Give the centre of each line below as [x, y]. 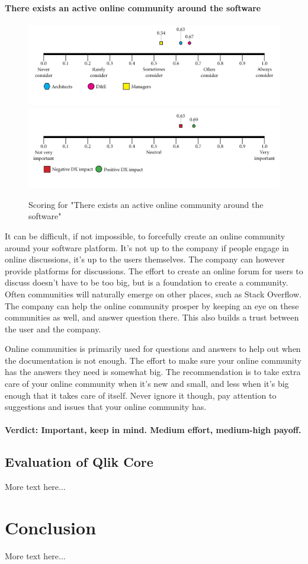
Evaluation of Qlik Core [79, 462]
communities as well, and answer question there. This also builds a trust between [152, 317]
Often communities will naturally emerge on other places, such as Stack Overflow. [153, 294]
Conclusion [51, 528]
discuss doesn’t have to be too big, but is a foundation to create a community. [147, 282]
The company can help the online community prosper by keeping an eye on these [152, 305]
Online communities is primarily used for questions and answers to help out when [153, 349]
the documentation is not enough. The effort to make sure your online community [153, 360]
